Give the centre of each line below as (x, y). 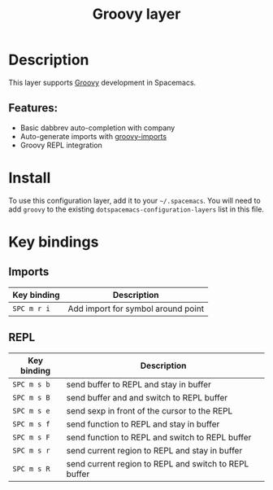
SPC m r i (31, 308)
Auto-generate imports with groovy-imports (93, 136)
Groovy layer (136, 14)
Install (30, 178)
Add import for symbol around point (136, 308)
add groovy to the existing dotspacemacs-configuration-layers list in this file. (136, 209)
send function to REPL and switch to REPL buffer (159, 437)
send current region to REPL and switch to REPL (158, 463)
